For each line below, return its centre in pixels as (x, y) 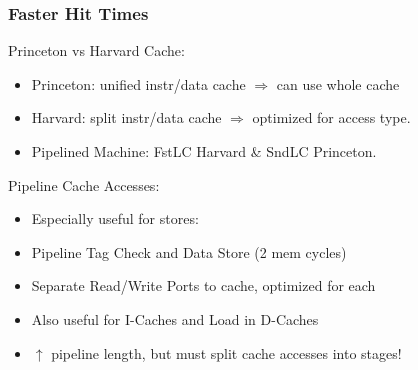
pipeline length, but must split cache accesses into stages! (226, 352)
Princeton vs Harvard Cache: (96, 50)
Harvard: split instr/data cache (126, 117)
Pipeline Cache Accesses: (84, 184)
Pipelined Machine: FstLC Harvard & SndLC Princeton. (204, 151)
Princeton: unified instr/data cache (138, 83)
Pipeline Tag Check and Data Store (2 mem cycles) (189, 251)
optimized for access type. (331, 117)
